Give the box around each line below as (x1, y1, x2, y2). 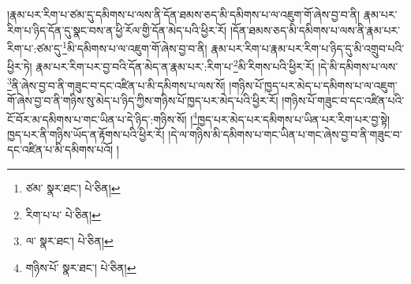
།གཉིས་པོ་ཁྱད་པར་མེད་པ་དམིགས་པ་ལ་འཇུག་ (229, 77, 398, 93)
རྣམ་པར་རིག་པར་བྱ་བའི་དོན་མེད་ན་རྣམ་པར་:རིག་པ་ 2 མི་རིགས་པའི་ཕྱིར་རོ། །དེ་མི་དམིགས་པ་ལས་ (35, 56, 398, 75)
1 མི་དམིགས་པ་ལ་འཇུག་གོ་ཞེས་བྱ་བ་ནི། (62, 38, 207, 56)
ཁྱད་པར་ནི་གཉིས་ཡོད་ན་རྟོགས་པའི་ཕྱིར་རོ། (7, 125, 165, 142)
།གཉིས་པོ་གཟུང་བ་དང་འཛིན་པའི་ (282, 92, 405, 108)
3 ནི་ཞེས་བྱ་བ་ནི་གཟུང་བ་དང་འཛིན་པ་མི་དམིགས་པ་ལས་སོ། (7, 74, 226, 93)
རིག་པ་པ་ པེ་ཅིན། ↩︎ (25, 206, 101, 222)
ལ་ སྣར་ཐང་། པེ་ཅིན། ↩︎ (25, 233, 114, 249)
